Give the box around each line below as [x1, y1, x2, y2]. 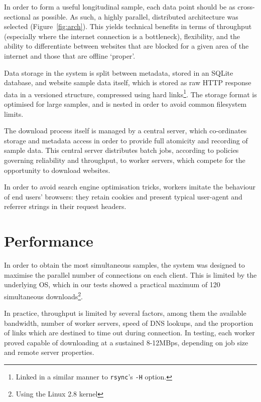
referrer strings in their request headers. [4, 201, 126, 212]
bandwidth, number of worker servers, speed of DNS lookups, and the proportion [4, 317, 253, 328]
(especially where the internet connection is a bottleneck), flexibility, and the [4, 31, 240, 41]
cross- [237, 2, 255, 12]
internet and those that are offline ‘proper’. [4, 50, 136, 61]
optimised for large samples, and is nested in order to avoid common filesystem [4, 99, 247, 109]
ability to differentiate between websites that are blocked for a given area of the [4, 41, 249, 51]
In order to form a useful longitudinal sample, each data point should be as [4, 2, 235, 12]
